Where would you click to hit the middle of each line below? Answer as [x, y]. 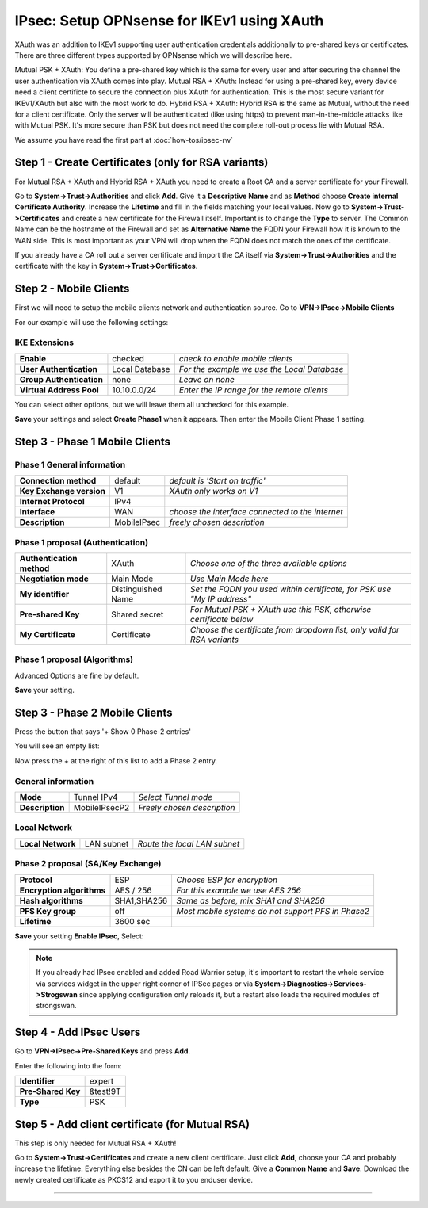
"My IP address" [221, 599]
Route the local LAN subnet [189, 843]
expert [101, 1081]
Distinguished [137, 589]
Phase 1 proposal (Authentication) [82, 542]
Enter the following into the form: [68, 1065]
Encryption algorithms [63, 890]
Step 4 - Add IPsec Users [78, 1032]
